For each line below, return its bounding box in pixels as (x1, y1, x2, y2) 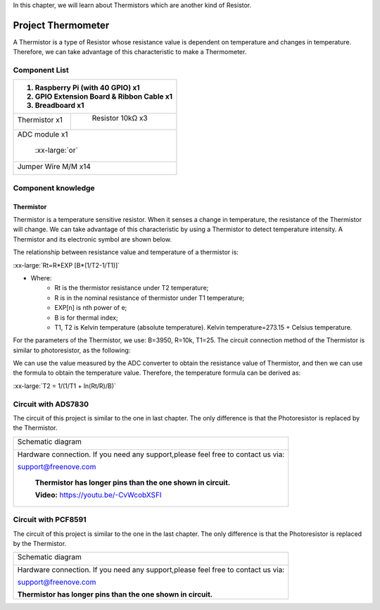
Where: (30, 273, 52, 282)
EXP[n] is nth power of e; (54, 304, 127, 312)
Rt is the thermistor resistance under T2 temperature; (54, 284, 209, 292)
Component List (13, 66, 70, 75)
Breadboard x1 (34, 101, 84, 111)
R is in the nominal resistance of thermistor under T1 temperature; (54, 293, 245, 302)
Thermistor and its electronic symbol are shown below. (13, 235, 172, 243)
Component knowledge (13, 183, 95, 193)
